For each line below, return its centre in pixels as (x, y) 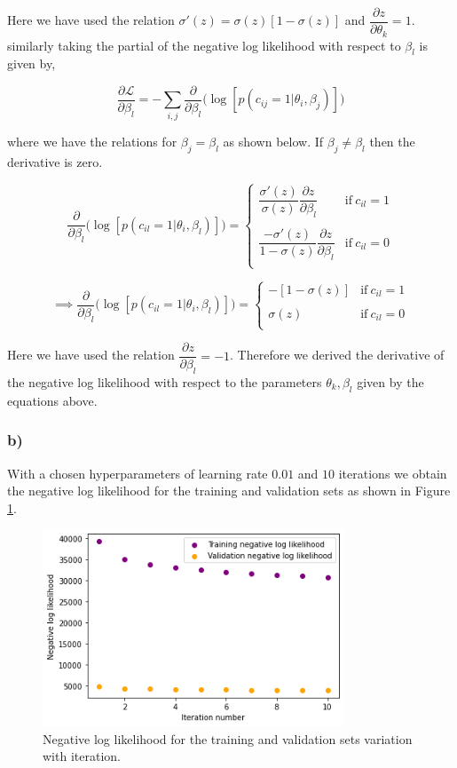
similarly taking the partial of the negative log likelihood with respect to (204, 45)
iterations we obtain (393, 473)
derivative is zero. (55, 161)
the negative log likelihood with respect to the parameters (165, 381)
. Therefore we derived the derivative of (337, 355)
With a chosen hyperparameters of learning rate (138, 473)
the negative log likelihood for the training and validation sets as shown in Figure (229, 491)
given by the (390, 381)
